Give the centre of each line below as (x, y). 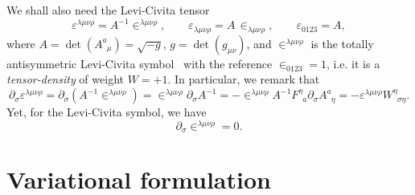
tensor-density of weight (65, 79)
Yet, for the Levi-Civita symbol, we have (107, 112)
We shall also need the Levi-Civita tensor (108, 10)
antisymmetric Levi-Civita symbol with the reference (140, 63)
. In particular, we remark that (244, 79)
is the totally (342, 43)
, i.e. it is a (353, 63)
